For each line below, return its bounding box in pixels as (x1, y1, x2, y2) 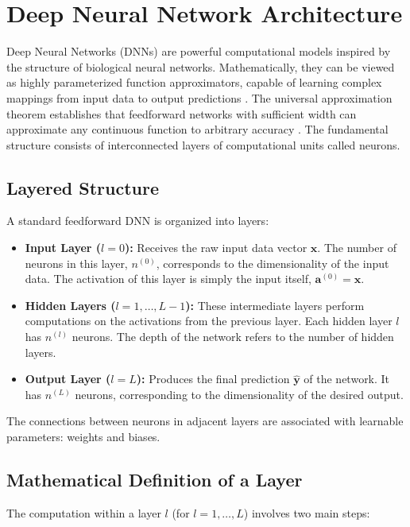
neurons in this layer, (25, 254, 128, 271)
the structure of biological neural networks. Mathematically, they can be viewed (6, 58, 395, 75)
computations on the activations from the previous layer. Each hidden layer (25, 312, 393, 329)
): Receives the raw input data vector (124, 239, 307, 256)
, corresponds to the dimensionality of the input (156, 254, 389, 271)
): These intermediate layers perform (185, 296, 365, 313)
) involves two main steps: (243, 504, 370, 521)
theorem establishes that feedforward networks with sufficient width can (6, 105, 357, 122)
